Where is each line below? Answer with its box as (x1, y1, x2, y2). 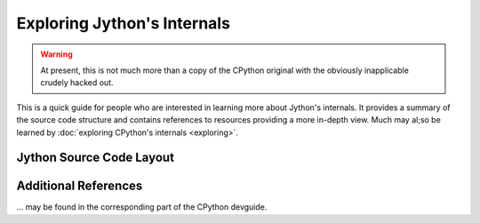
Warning (40, 49, 73, 60)
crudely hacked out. (40, 77, 115, 88)
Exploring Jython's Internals (16, 13, 231, 33)
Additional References (16, 179, 143, 194)
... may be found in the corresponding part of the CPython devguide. (16, 202, 268, 212)
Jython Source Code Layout (16, 150, 175, 165)
